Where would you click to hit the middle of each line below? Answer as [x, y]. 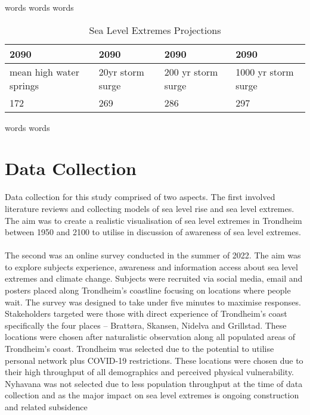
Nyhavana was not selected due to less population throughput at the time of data [154, 383]
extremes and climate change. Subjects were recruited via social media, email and [154, 278]
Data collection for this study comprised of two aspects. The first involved [140, 197]
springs [24, 85]
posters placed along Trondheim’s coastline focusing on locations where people [148, 290]
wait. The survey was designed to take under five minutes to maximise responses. [153, 302]
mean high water [44, 71]
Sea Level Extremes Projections [155, 30]
